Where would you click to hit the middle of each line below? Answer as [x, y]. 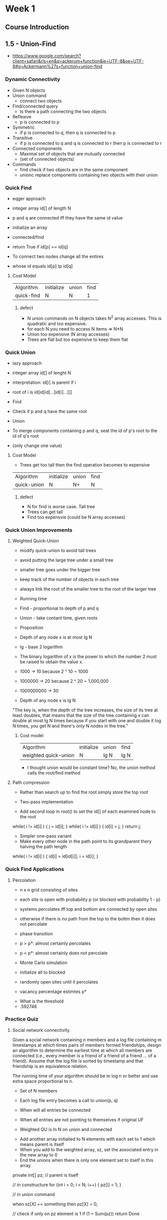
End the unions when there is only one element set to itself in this [86, 1160]
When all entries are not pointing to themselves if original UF [82, 1119]
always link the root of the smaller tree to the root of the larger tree [88, 589]
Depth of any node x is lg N [48, 700]
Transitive [22, 138]
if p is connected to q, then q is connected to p [68, 132]
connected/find [28, 237]
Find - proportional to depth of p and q [59, 608]
